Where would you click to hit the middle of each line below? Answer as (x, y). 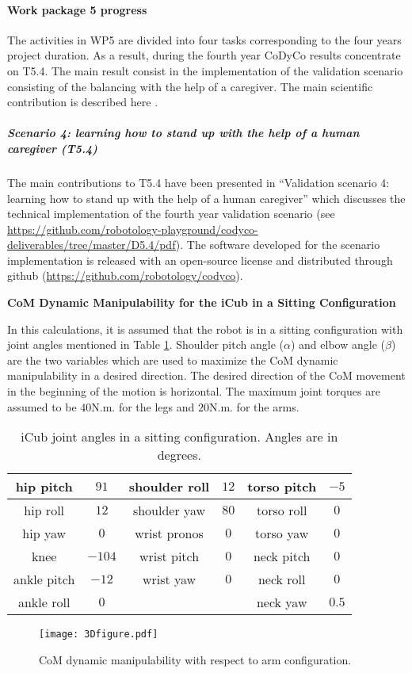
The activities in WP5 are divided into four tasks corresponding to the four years (204, 39)
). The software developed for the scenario (278, 245)
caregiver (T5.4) (52, 148)
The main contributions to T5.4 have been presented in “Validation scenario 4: (198, 182)
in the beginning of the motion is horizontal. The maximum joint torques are (194, 391)
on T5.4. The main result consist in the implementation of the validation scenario (205, 70)
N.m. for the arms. (254, 406)
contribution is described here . (83, 102)
